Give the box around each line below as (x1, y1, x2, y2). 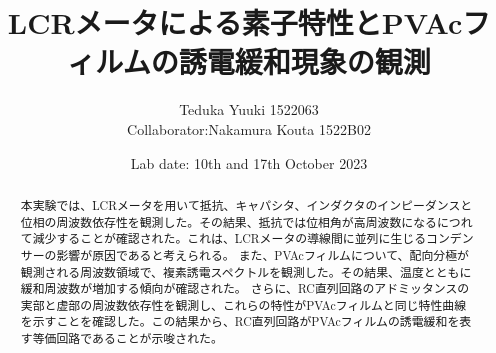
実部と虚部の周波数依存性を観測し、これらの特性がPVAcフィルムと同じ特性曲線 (20, 296, 467, 313)
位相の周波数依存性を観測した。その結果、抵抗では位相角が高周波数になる (20, 213, 437, 230)
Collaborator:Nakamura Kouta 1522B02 (127, 118, 371, 139)
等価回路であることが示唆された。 (32, 330, 223, 347)
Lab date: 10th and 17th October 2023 (130, 152, 368, 173)
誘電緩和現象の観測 (178, 41, 431, 82)
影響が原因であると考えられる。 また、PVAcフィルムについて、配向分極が (56, 246, 469, 263)
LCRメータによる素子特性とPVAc (7, 2, 463, 43)
